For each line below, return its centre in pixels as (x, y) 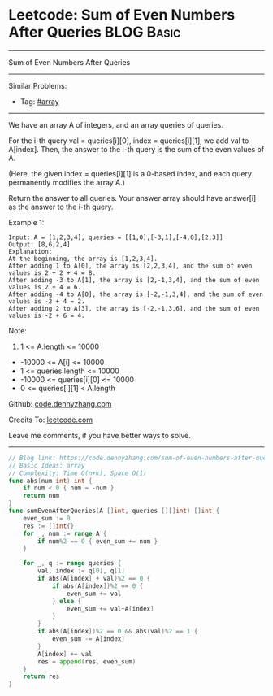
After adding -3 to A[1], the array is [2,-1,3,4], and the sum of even (134, 280)
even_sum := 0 (47, 518)
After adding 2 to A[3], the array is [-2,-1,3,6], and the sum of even (134, 308)
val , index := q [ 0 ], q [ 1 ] (82, 571)
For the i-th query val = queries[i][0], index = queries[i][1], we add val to (129, 141)
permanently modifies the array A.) (67, 182)
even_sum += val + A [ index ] (110, 609)
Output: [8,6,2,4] (39, 244)
